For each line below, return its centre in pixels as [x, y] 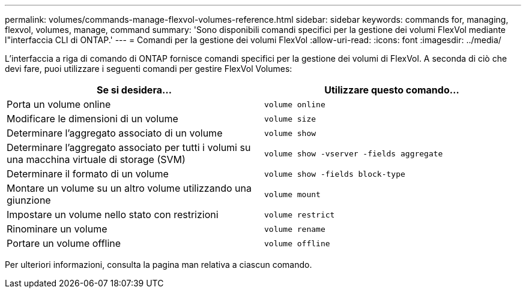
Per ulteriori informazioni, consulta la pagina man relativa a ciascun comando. [159, 265]
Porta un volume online [59, 104]
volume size [290, 119]
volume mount [292, 194]
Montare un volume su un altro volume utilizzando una [129, 188]
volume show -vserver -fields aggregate [354, 153]
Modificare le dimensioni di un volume [92, 119]
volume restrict [300, 215]
